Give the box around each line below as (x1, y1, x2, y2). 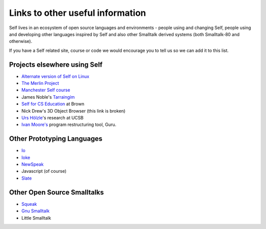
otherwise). (9, 38, 33, 44)
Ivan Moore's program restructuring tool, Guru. (21, 121, 117, 128)
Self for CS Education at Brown (21, 101, 85, 107)
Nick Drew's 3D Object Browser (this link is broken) (21, 108, 126, 114)
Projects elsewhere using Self (9, 60, 103, 69)
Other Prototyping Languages (9, 135, 103, 143)
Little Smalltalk (21, 215, 51, 221)
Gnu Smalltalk (21, 208, 50, 214)
